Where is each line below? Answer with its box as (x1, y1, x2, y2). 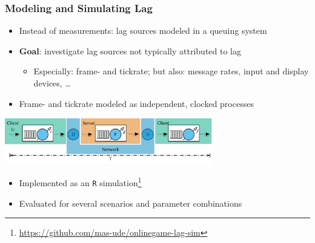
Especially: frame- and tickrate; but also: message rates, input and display (33, 65, 309, 77)
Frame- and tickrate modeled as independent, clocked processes (19, 97, 254, 109)
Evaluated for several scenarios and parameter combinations (19, 196, 242, 209)
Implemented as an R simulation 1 (19, 175, 142, 189)
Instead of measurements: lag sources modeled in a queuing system (19, 24, 267, 37)
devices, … (33, 77, 71, 89)
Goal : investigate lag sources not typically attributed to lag (19, 44, 241, 57)
